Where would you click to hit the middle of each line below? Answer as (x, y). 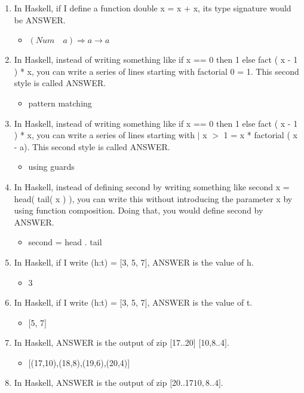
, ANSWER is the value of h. (200, 262)
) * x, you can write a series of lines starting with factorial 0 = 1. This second (156, 71)
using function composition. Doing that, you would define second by (139, 210)
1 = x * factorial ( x (260, 135)
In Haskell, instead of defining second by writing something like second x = (152, 186)
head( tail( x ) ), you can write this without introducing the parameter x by (153, 198)
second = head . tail (65, 242)
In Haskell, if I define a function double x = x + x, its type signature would (153, 8)
